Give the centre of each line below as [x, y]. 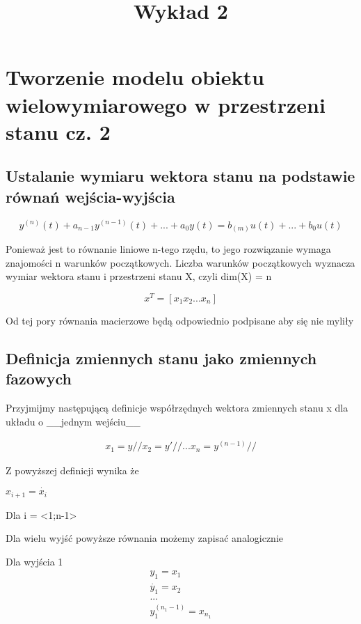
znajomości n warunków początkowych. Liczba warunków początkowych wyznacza [180, 262]
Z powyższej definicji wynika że [72, 470]
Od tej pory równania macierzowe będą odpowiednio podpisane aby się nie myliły [180, 320]
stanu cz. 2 [58, 131]
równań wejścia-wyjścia [90, 196]
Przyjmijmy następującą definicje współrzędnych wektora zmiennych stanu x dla [177, 408]
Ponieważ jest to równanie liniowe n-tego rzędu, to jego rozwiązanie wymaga [168, 249]
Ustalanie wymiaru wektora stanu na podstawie [180, 176]
